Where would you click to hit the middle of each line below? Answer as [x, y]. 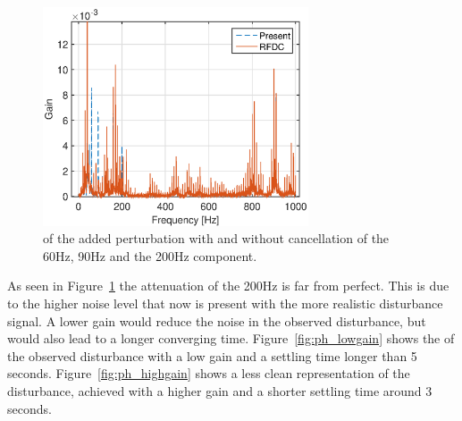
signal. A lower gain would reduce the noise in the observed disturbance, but [217, 320]
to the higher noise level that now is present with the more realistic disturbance [225, 303]
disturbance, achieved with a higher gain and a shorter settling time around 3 [220, 390]
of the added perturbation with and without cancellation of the [216, 238]
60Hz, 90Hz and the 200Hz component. [150, 255]
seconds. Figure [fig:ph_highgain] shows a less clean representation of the [209, 373]
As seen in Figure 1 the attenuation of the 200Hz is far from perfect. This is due [228, 286]
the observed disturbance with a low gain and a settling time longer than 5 [212, 355]
